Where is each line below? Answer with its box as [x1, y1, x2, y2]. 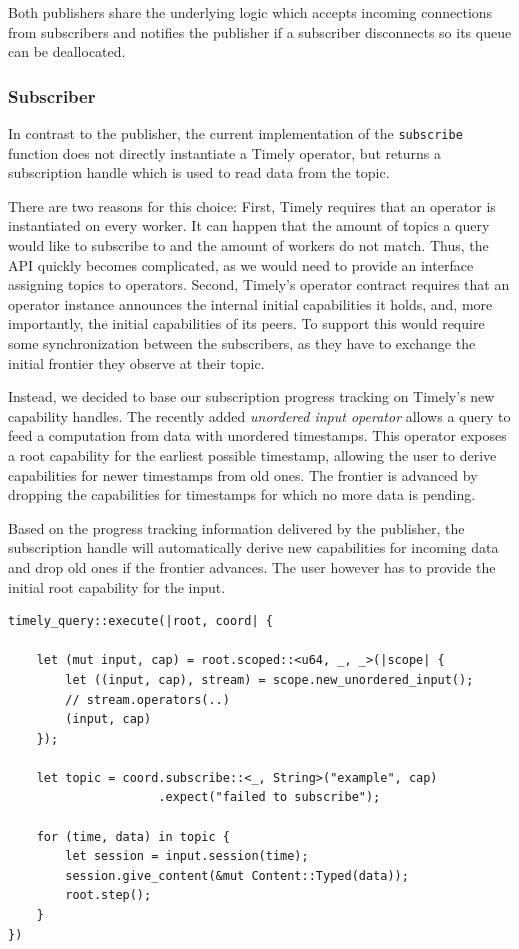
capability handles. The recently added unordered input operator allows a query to [8, 405, 511, 426]
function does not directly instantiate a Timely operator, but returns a [8, 142, 441, 163]
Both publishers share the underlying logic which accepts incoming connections [8, 2, 493, 22]
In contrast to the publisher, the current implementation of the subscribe [8, 123, 463, 143]
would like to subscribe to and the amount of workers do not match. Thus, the [8, 235, 489, 256]
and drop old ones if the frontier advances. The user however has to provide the [8, 556, 496, 577]
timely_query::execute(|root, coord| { [8, 614, 273, 629]
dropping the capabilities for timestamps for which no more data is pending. [8, 484, 476, 505]
